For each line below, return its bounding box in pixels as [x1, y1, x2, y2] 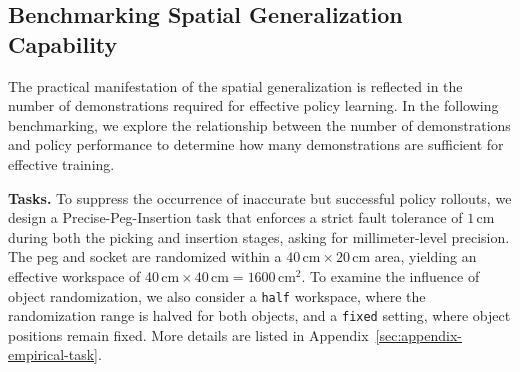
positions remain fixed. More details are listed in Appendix [8, 324, 369, 345]
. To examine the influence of [301, 265, 480, 286]
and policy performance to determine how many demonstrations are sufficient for [8, 134, 504, 155]
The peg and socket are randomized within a [8, 246, 282, 267]
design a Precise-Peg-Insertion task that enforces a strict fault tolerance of [8, 207, 463, 228]
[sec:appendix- [375, 324, 462, 345]
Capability [8, 28, 118, 59]
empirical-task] [8, 344, 98, 365]
